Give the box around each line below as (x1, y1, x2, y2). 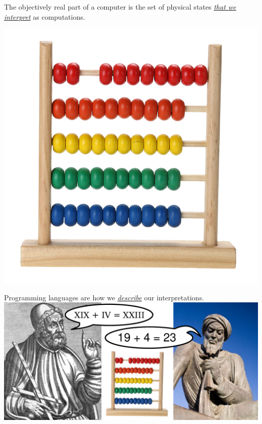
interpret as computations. (4, 11, 85, 22)
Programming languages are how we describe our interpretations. (4, 292, 204, 302)
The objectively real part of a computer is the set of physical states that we (4, 2, 236, 12)
